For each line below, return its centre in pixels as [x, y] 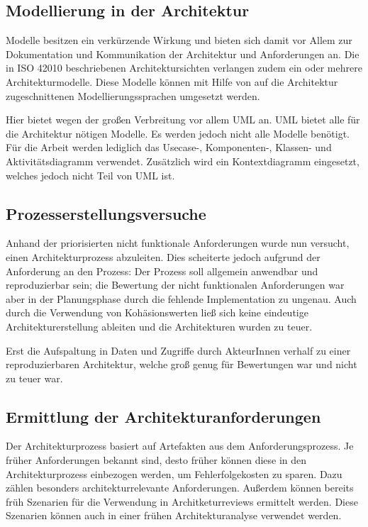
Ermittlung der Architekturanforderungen [163, 416]
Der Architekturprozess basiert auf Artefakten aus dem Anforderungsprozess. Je [180, 446]
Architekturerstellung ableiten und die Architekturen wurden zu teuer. [159, 326]
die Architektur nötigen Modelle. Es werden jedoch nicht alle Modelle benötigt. [178, 133]
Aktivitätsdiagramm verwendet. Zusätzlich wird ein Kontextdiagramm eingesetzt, [183, 161]
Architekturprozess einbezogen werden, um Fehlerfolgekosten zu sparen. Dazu [174, 473]
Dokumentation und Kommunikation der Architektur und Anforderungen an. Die [183, 54]
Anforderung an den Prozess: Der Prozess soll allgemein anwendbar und [162, 271]
